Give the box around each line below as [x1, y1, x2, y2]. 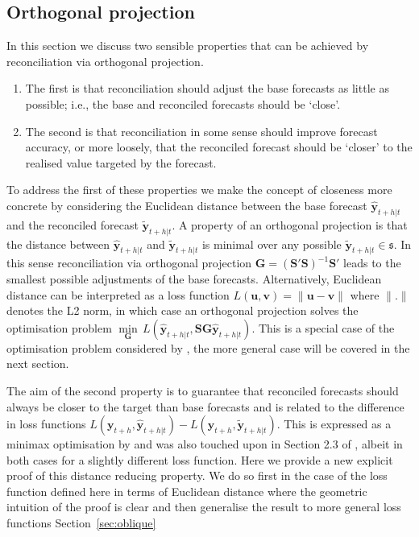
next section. [6, 355, 69, 372]
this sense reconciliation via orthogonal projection [6, 254, 252, 271]
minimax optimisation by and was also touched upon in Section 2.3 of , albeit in [6, 436, 403, 452]
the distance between [6, 235, 110, 252]
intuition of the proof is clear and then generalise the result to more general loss [6, 498, 401, 515]
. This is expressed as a [276, 415, 392, 432]
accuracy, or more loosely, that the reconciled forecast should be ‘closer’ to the [25, 138, 413, 155]
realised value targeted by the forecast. [25, 154, 217, 171]
